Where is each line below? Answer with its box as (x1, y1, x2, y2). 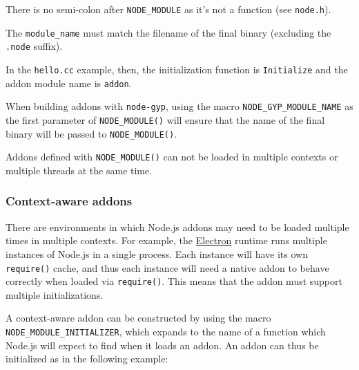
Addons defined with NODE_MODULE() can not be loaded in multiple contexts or (6, 149, 338, 164)
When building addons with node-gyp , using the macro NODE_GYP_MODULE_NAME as (6, 99, 353, 113)
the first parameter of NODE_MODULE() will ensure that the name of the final (6, 112, 325, 127)
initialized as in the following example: (6, 351, 168, 366)
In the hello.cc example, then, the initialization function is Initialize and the (6, 62, 348, 76)
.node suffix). (6, 39, 63, 53)
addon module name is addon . (6, 75, 132, 90)
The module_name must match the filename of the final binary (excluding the (6, 25, 331, 39)
